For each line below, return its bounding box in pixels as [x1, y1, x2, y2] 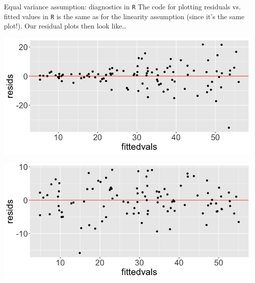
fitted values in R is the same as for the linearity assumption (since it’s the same [4, 11, 245, 21]
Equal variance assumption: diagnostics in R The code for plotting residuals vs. [4, 1, 241, 11]
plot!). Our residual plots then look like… [4, 21, 127, 31]
